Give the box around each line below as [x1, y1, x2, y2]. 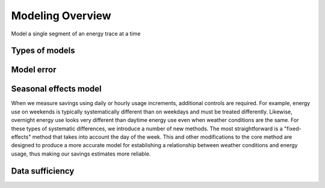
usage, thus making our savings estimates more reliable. [11, 150, 151, 157]
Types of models [11, 46, 75, 56]
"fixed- [283, 125, 302, 132]
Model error [11, 65, 57, 75]
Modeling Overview [11, 9, 111, 22]
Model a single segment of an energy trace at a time [11, 30, 141, 37]
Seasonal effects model [11, 84, 102, 94]
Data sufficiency [11, 166, 75, 176]
